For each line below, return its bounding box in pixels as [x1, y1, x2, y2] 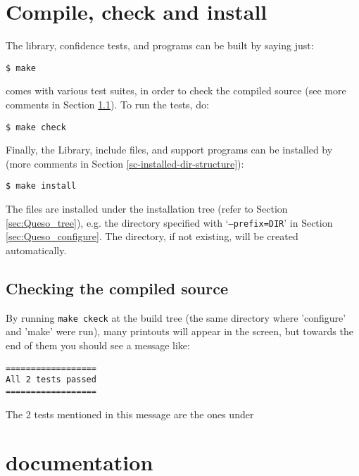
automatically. [6, 242, 67, 257]
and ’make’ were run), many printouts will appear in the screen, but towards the [6, 324, 353, 339]
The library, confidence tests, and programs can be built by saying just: [6, 38, 314, 53]
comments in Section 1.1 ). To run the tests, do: [6, 96, 209, 111]
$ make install [6, 181, 77, 192]
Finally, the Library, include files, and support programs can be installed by [6, 142, 333, 157]
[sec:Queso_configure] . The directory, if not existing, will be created [6, 229, 298, 244]
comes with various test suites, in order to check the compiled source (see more [6, 83, 346, 98]
